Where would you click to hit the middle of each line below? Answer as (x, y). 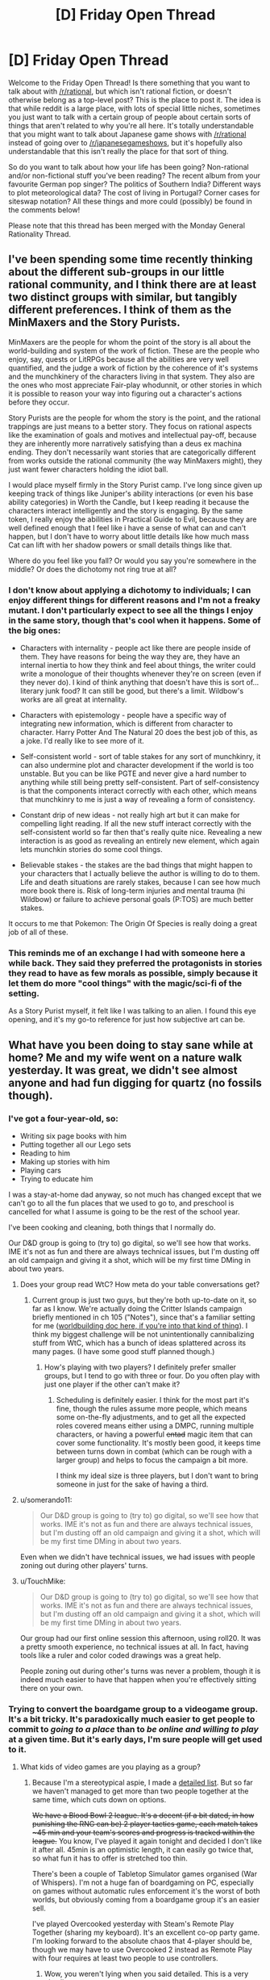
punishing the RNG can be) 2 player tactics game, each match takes (145, 1824)
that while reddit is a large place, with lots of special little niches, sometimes (134, 108)
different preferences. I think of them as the (120, 310)
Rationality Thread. (39, 234)
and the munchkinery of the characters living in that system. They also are (132, 376)
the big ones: (35, 630)
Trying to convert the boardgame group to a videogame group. (133, 1709)
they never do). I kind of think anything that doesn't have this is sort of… (139, 682)
